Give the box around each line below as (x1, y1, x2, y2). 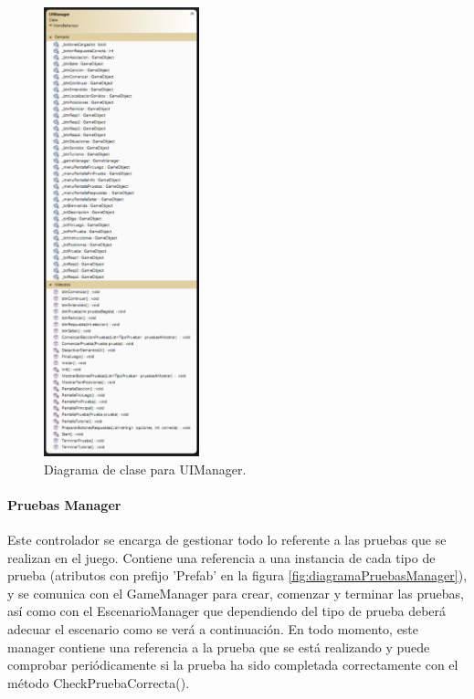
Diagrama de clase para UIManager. (44, 459, 247, 478)
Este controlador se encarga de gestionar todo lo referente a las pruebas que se (7, 529, 447, 548)
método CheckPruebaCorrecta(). (7, 673, 190, 692)
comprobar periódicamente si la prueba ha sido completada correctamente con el (7, 655, 458, 674)
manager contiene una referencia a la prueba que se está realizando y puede (7, 637, 430, 656)
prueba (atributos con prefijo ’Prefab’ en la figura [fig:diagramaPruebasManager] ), (7, 566, 468, 585)
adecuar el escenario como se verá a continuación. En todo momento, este (7, 619, 419, 638)
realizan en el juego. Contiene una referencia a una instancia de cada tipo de (7, 548, 436, 567)
